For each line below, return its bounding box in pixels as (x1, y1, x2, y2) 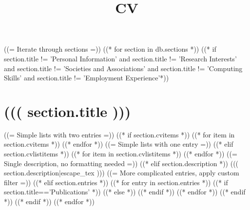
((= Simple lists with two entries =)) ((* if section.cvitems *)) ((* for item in (4, 129, 235, 139)
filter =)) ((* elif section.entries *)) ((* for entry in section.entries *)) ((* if (4, 177, 228, 187)
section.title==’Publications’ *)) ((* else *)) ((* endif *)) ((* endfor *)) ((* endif (4, 187, 246, 197)
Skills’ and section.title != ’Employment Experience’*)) (4, 73, 169, 83)
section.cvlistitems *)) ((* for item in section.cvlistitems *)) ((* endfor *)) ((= (4, 149, 237, 159)
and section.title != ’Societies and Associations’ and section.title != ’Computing (4, 63, 243, 73)
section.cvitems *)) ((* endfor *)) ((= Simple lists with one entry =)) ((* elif (4, 139, 233, 149)
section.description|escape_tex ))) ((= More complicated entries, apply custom (4, 168, 239, 178)
